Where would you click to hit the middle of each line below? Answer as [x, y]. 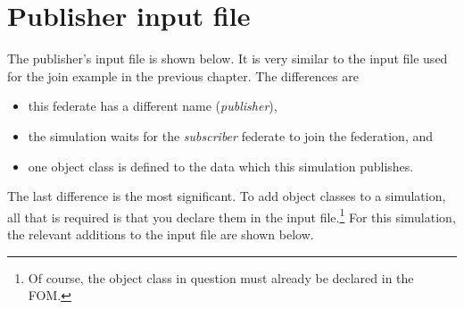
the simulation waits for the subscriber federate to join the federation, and [231, 135]
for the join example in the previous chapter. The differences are [183, 75]
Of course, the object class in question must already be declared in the [221, 277]
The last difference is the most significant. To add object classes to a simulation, [227, 196]
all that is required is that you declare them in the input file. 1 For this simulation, [232, 215]
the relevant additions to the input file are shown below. [161, 234]
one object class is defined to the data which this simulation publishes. [221, 166]
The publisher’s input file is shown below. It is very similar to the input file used [228, 58]
